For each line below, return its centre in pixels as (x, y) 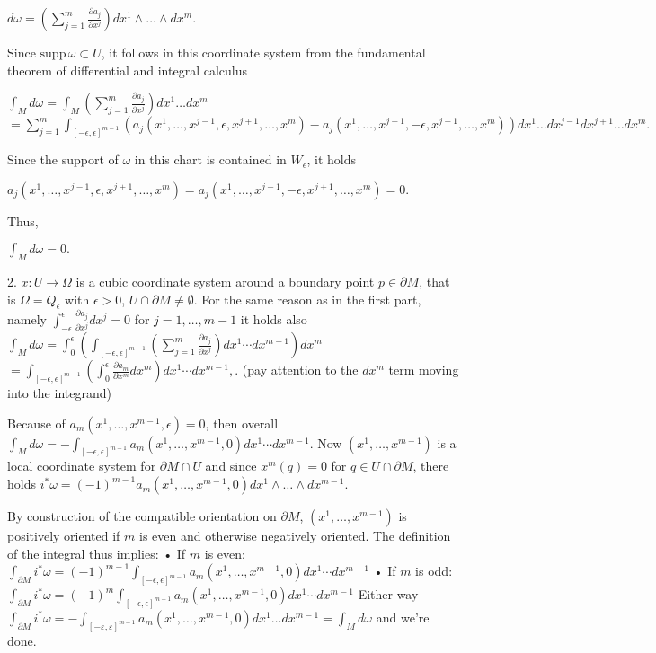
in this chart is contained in (210, 159)
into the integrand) (59, 393)
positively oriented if (64, 536)
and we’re (403, 617)
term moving (424, 370)
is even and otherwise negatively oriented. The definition (295, 536)
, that (434, 282)
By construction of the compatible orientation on (142, 516)
